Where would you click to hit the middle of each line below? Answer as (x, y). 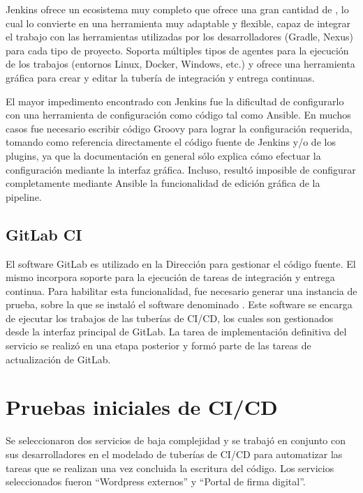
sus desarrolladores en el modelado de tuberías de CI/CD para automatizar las (174, 454)
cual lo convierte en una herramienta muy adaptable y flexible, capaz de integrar (178, 23)
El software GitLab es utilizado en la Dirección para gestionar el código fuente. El (181, 263)
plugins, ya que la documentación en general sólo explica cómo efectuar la (163, 155)
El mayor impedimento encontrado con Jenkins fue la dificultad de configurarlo (175, 101)
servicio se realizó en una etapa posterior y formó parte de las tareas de (158, 346)
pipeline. (24, 196)
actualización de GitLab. (58, 359)
